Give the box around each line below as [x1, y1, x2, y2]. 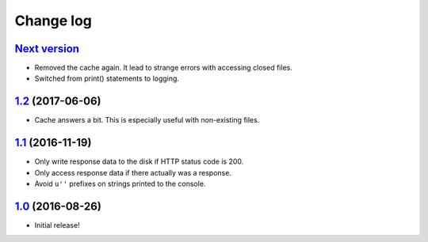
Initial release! [34, 220, 80, 229]
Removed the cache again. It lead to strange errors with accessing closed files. [34, 63, 292, 73]
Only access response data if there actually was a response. [34, 168, 231, 177]
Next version [14, 42, 79, 55]
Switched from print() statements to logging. [34, 74, 180, 83]
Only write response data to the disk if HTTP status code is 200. [34, 157, 244, 166]
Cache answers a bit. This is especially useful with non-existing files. [34, 115, 260, 125]
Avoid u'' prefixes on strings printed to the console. [34, 179, 206, 189]
